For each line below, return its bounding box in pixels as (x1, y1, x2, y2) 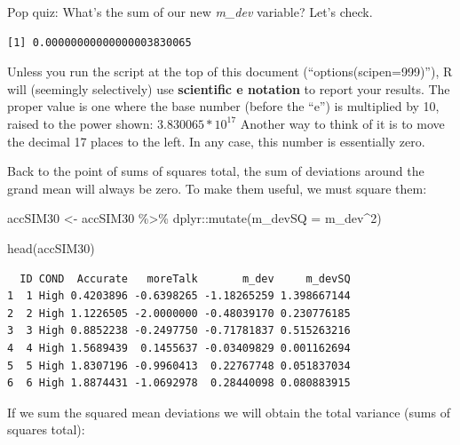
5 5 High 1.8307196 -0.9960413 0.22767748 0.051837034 (7, 359, 351, 372)
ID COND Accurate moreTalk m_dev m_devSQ (20, 272, 351, 285)
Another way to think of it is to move (240, 114, 445, 132)
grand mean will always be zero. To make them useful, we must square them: (7, 179, 427, 197)
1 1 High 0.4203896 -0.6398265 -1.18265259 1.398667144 (7, 290, 351, 303)
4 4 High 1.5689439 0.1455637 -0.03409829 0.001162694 (7, 341, 351, 354)
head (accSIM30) (7, 238, 95, 257)
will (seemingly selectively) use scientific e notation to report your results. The (7, 79, 450, 98)
